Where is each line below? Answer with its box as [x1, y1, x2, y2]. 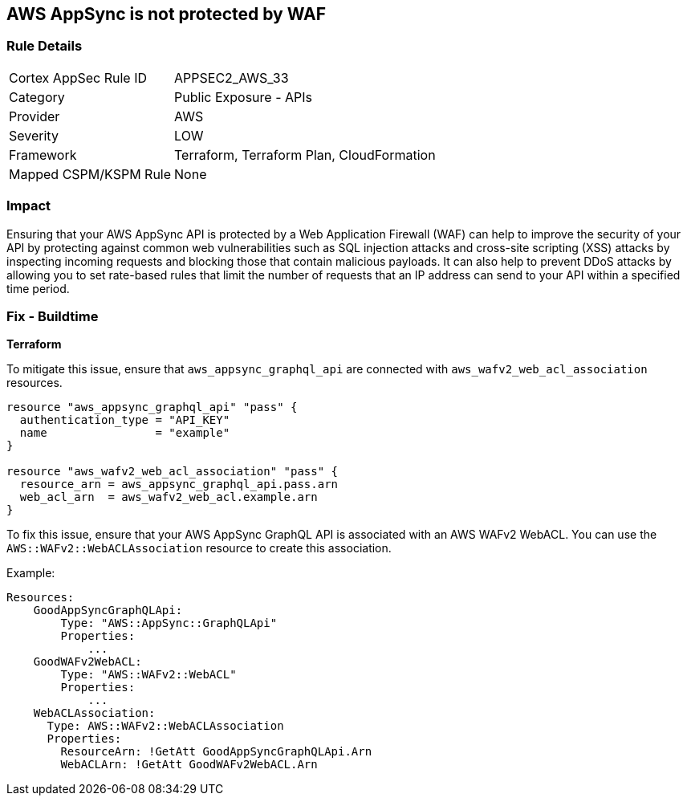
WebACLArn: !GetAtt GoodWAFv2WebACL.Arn [60, 758, 318, 771]
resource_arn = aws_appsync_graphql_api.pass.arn [19, 478, 339, 491]
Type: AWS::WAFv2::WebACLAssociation [47, 719, 284, 733]
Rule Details [6, 38, 83, 55]
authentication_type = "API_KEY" [19, 413, 230, 427]
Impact [6, 197, 51, 214]
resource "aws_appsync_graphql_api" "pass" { [6, 401, 298, 414]
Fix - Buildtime [6, 307, 99, 324]
